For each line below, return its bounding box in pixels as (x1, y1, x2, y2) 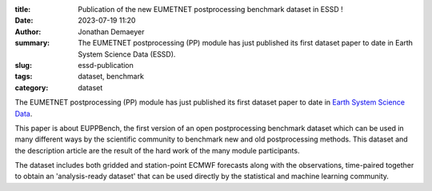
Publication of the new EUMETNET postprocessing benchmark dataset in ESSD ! (78, 5, 343, 14)
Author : (14, 26, 42, 36)
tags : (14, 72, 33, 82)
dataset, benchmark (78, 72, 144, 82)
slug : (14, 60, 32, 70)
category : (14, 82, 49, 92)
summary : (14, 38, 50, 48)
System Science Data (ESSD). (78, 49, 176, 59)
